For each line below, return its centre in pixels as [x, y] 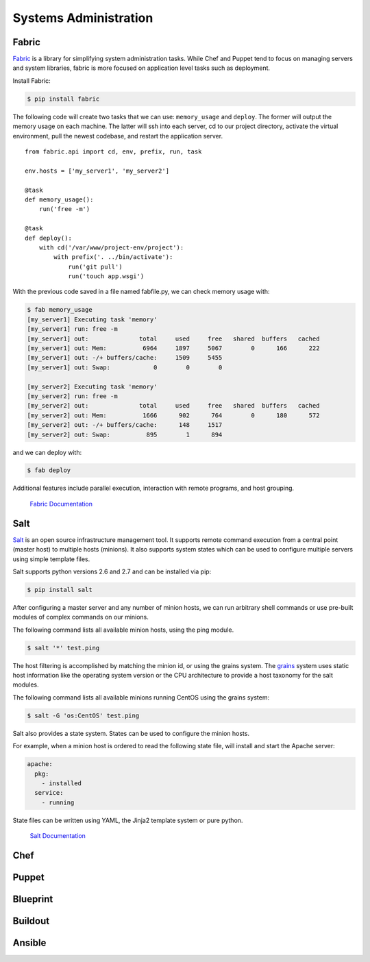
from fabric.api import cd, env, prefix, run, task [113, 151]
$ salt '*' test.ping [63, 648]
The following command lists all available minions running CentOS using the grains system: [141, 697]
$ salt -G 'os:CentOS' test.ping [83, 715]
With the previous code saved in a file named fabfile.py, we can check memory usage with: [141, 292]
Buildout [31, 921]
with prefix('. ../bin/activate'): [113, 257]
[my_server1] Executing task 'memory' [92, 319]
